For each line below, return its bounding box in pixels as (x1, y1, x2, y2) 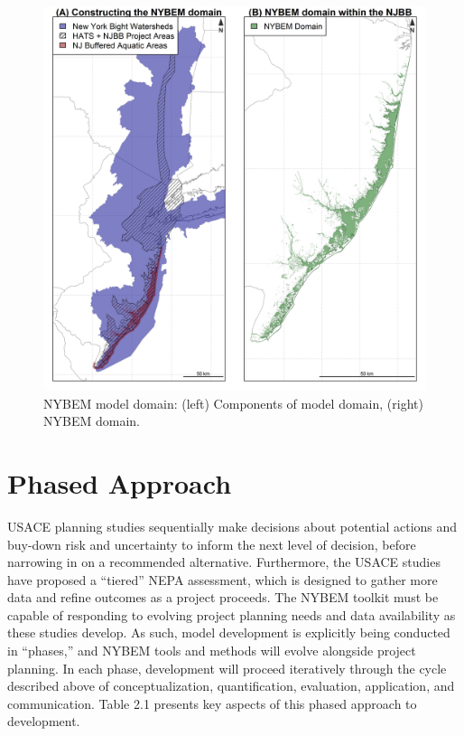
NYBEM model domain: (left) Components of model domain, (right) (43, 393, 423, 412)
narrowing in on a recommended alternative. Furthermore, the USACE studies (7, 552, 441, 571)
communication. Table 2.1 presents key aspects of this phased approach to (7, 694, 417, 712)
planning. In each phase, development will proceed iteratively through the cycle (7, 658, 447, 677)
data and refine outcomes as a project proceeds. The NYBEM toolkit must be (7, 588, 439, 607)
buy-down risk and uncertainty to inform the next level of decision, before (7, 534, 416, 553)
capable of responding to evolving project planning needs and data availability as (7, 605, 456, 624)
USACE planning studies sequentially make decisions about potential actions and (7, 516, 458, 535)
